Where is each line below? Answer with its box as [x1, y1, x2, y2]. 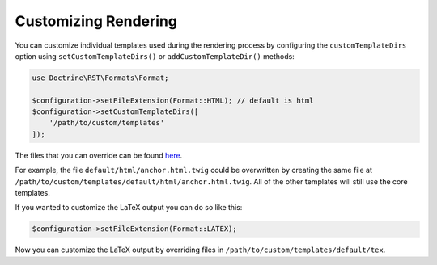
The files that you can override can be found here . [15, 150, 183, 160]
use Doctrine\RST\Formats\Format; [32, 73, 169, 82]
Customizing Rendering [15, 12, 178, 30]
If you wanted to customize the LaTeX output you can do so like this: [15, 203, 243, 212]
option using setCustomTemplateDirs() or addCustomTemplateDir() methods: [15, 51, 295, 61]
